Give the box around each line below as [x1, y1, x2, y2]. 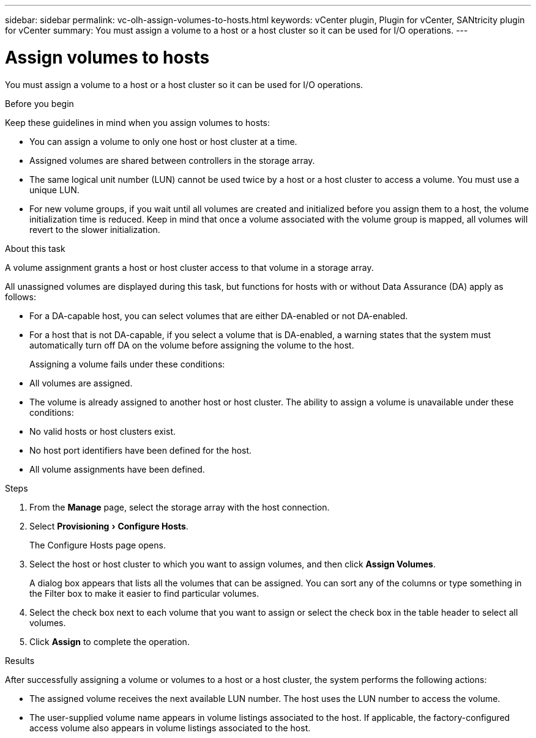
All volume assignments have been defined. [29, 463, 205, 474]
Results [5, 655, 35, 666]
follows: [5, 291, 36, 302]
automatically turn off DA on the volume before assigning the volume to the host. [29, 339, 354, 350]
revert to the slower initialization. [29, 224, 160, 235]
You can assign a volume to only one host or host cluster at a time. [29, 136, 297, 147]
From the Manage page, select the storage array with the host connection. [29, 501, 330, 512]
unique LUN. [29, 184, 80, 195]
